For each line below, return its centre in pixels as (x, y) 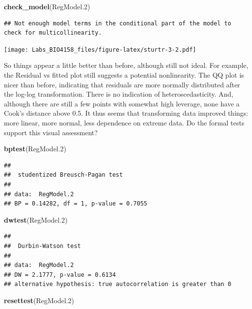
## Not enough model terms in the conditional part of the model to (118, 23)
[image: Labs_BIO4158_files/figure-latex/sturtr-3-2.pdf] (100, 50)
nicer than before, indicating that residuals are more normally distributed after (122, 84)
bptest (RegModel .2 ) (35, 149)
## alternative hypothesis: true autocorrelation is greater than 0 (118, 284)
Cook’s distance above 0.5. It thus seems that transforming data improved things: (126, 113)
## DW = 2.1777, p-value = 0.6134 (60, 275)
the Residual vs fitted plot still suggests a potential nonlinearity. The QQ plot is (124, 75)
